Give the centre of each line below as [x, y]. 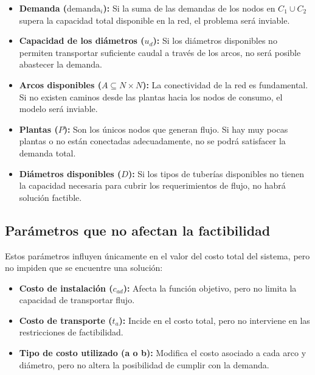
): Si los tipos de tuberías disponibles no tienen [216, 173]
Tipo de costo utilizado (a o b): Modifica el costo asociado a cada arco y [163, 353]
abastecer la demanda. [61, 64]
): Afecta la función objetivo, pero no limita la [210, 288]
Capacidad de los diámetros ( [82, 40]
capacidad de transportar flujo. [77, 300]
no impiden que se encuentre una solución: [84, 268]
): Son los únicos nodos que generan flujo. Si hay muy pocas [176, 129]
